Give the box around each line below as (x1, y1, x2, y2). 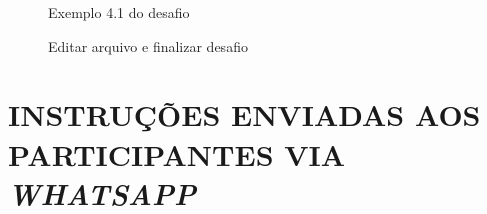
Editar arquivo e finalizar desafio (48, 35, 248, 56)
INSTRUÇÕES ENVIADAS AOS (8, 94, 481, 135)
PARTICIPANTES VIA (8, 133, 346, 174)
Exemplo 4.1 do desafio (48, 2, 190, 22)
